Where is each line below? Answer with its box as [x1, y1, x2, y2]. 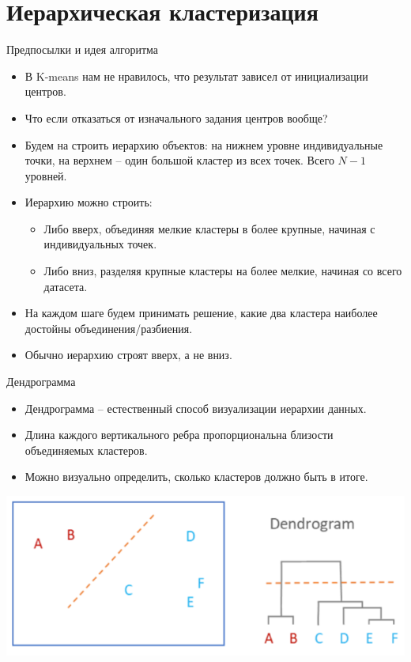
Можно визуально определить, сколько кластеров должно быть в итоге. [25, 468, 368, 485]
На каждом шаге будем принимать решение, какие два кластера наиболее [25, 305, 378, 321]
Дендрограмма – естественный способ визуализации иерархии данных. [25, 399, 367, 416]
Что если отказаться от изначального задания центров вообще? [25, 109, 328, 126]
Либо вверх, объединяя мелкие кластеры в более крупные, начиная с [43, 220, 375, 236]
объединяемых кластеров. [25, 441, 148, 458]
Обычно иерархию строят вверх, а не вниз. [25, 346, 232, 363]
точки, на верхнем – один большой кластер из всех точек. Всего [25, 152, 334, 168]
